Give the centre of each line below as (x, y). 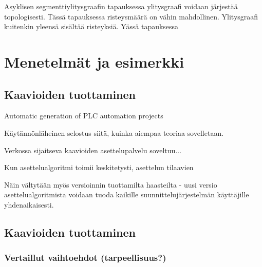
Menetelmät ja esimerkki (94, 61)
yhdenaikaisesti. (29, 204)
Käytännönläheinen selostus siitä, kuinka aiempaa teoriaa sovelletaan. (114, 132)
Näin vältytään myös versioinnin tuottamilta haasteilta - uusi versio (111, 184)
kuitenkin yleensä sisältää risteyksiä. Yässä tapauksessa (91, 26)
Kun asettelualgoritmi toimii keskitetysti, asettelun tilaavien (99, 167)
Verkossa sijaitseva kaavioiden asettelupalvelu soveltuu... (93, 150)
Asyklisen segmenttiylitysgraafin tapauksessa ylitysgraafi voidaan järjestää (121, 6)
